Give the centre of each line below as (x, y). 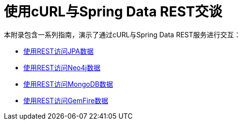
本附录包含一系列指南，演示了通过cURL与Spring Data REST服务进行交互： (122, 34)
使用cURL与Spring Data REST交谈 (113, 12)
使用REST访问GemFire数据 (66, 100)
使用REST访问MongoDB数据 (68, 84)
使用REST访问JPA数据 (58, 51)
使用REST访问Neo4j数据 (62, 67)
